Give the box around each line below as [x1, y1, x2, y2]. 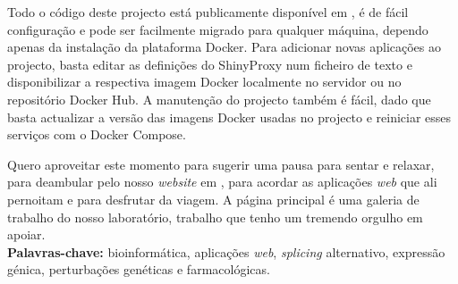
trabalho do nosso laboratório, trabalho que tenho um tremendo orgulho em [7, 207, 423, 226]
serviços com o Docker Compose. [7, 125, 186, 144]
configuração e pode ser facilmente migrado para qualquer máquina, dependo [7, 20, 428, 38]
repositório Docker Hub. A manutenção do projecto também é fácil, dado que [7, 89, 431, 108]
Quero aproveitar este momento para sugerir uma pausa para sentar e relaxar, [7, 155, 435, 173]
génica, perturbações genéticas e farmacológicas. [7, 260, 270, 279]
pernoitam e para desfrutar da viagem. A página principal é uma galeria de [7, 189, 420, 208]
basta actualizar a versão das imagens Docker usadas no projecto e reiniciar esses [7, 107, 452, 126]
